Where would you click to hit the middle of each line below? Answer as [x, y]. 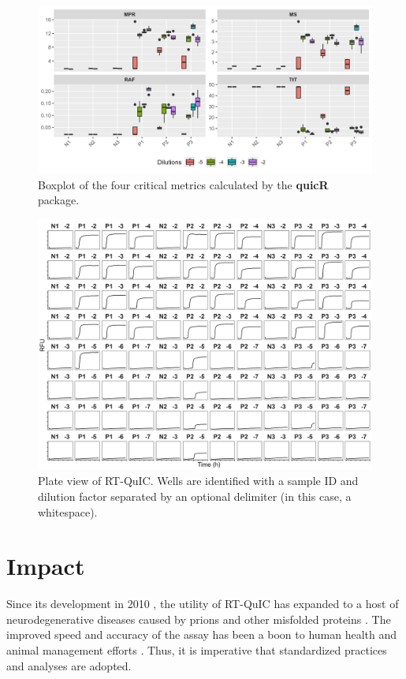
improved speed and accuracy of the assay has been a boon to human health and [202, 634]
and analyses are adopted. [69, 665]
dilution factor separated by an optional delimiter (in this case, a [195, 496]
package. [59, 200]
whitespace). [68, 511]
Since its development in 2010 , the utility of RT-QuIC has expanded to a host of [203, 604]
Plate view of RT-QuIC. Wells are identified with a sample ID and [198, 481]
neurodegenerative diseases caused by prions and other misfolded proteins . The [199, 619]
